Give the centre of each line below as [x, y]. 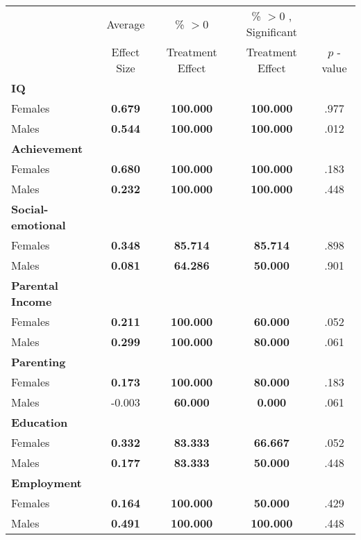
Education [40, 422]
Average [126, 24]
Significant [272, 32]
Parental [35, 285]
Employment [47, 483]
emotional [39, 225]
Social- [30, 209]
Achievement [47, 148]
